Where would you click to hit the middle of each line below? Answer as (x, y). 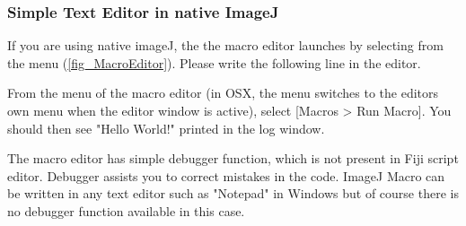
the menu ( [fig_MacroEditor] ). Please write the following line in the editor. (214, 62)
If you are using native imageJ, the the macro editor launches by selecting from (225, 45)
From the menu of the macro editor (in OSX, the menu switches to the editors (223, 93)
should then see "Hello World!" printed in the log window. (166, 128)
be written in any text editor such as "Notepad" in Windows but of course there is (233, 193)
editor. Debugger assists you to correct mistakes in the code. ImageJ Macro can (226, 175)
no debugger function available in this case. (126, 210)
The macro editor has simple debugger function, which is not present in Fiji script (233, 158)
